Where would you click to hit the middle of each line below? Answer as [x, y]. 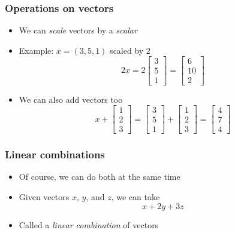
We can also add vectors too [71, 99]
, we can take [135, 197]
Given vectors [44, 197]
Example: [36, 50]
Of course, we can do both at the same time [100, 177]
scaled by [127, 50]
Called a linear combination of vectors [89, 224]
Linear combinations [55, 154]
